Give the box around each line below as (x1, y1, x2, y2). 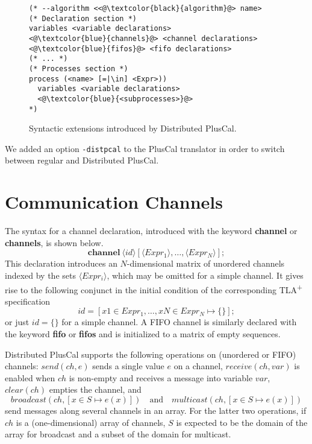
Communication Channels (5, 189, 223, 214)
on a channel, (173, 360, 223, 372)
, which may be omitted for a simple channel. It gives (107, 268, 304, 281)
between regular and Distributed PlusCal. (5, 154, 159, 166)
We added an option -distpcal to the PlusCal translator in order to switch (5, 142, 285, 154)
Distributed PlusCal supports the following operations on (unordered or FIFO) (5, 347, 296, 360)
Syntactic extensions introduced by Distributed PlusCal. (29, 122, 237, 135)
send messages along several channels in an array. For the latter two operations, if (5, 404, 307, 416)
